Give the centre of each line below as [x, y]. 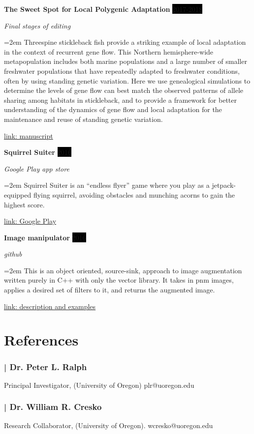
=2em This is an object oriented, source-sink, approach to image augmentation [123, 270]
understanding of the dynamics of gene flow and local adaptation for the [113, 109]
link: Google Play [30, 221]
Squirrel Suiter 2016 [38, 152]
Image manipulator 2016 [45, 237]
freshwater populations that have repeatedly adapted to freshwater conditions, [122, 71]
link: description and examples [50, 306]
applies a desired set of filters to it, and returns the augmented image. [110, 290]
